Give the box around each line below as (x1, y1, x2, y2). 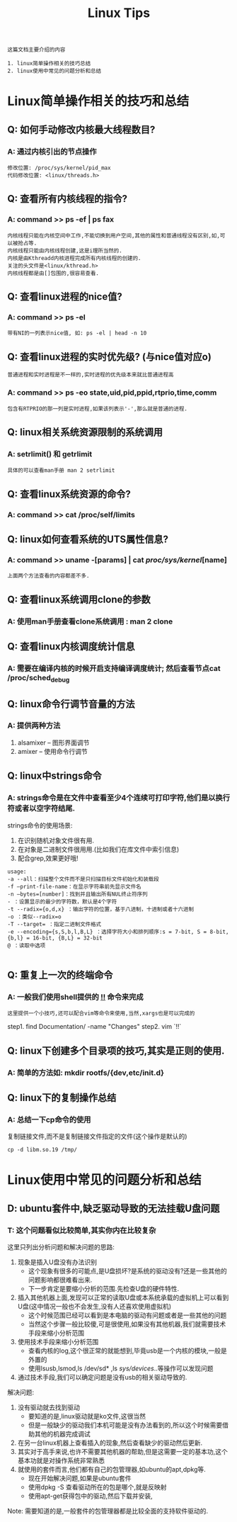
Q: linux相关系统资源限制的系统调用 (7, 426, 163, 438)
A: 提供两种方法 (7, 721, 61, 731)
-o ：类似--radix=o (7, 913, 62, 920)
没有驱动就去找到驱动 (17, 1403, 80, 1411)
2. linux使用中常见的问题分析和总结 (7, 67, 101, 75)
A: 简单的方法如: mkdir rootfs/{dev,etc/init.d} (7, 1068, 165, 1078)
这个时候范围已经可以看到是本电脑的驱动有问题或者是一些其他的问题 (28, 1311, 227, 1319)
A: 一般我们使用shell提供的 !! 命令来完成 (7, 992, 144, 1002)
